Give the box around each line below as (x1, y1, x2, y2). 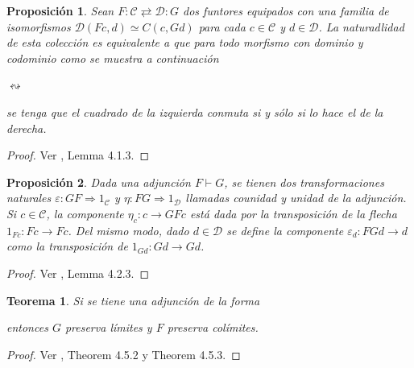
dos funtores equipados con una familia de (183, 2, 389, 19)
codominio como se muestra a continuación (6, 49, 219, 66)
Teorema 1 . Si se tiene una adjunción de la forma (6, 292, 260, 308)
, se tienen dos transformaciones (224, 173, 384, 190)
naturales (6, 189, 52, 206)
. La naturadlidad (318, 18, 404, 35)
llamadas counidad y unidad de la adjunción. (185, 189, 407, 206)
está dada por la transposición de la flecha (189, 205, 397, 221)
